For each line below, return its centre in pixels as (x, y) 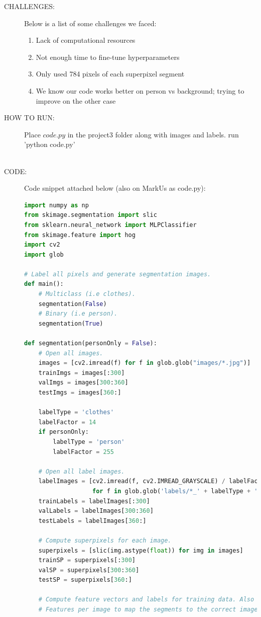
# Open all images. (71, 353)
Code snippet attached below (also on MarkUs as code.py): (115, 188)
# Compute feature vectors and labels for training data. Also (146, 600)
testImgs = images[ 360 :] (80, 393)
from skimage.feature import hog (80, 235)
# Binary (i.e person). (78, 314)
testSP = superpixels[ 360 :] (85, 580)
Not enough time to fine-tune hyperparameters (108, 57)
